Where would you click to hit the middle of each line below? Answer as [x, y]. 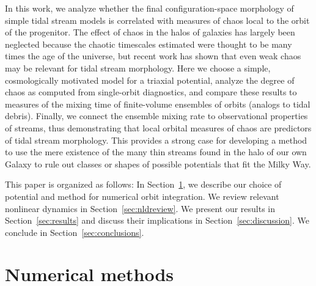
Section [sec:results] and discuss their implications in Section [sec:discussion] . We [157, 220]
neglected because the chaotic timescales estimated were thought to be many [149, 44]
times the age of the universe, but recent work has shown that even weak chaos [153, 56]
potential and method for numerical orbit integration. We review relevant [142, 196]
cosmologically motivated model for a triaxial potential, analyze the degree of [150, 80]
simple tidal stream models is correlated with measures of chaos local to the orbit [157, 20]
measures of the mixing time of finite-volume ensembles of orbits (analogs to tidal [158, 104]
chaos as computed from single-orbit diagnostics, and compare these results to [151, 92]
